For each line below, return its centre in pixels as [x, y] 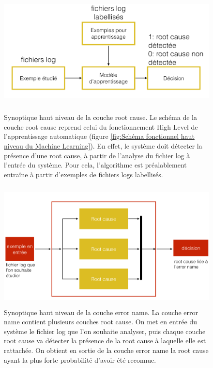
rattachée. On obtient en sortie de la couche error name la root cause [106, 350]
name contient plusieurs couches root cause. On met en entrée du [100, 322]
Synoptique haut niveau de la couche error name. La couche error [101, 312]
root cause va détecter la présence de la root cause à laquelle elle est [105, 341]
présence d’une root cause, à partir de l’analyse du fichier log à [97, 155]
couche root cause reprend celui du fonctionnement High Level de [101, 126]
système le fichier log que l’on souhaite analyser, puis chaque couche [105, 331]
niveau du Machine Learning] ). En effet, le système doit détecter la [103, 146]
